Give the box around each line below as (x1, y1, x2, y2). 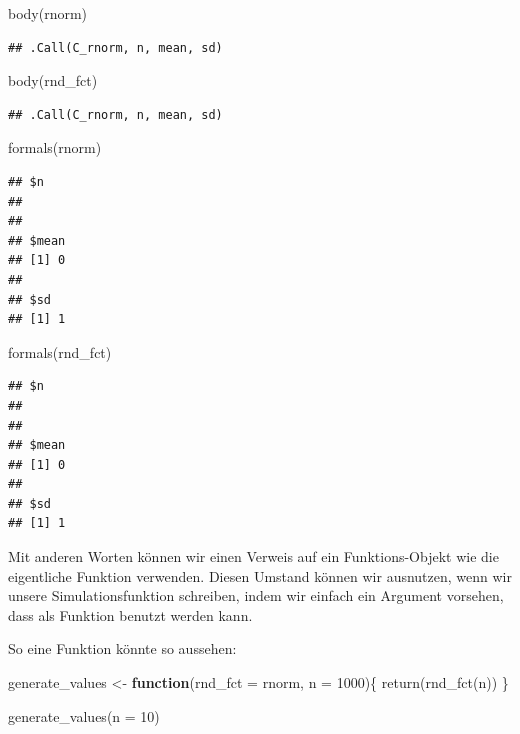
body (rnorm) (8, 3, 88, 23)
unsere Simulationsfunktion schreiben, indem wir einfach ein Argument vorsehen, (8, 585, 504, 606)
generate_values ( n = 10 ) (8, 705, 160, 726)
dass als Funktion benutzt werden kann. (8, 604, 253, 625)
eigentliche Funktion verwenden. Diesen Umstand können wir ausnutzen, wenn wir (8, 565, 512, 586)
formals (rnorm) (8, 137, 102, 158)
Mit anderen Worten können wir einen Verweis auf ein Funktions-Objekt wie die (8, 546, 499, 567)
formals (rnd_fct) (8, 341, 112, 362)
